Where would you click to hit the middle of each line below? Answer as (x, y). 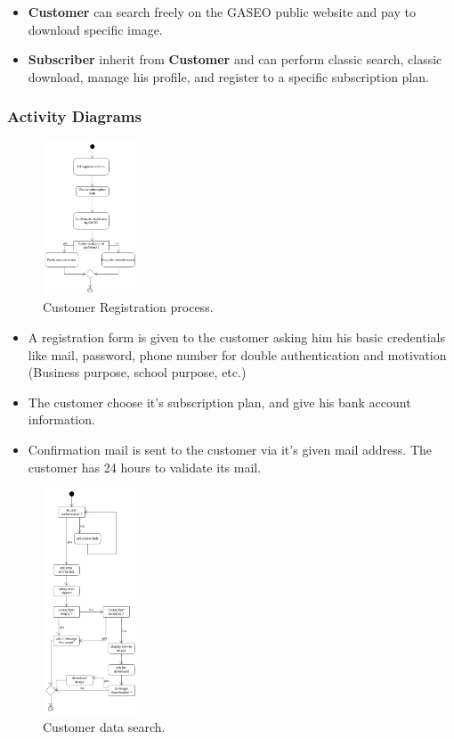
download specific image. (95, 29)
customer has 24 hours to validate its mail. (145, 467)
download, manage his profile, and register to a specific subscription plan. (228, 76)
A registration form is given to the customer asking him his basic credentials (236, 337)
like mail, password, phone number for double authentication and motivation (237, 354)
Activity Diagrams (74, 116)
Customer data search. (104, 727)
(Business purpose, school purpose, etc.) (137, 372)
